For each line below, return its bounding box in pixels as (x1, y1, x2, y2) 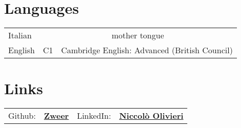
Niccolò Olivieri (119, 110, 184, 122)
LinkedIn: (77, 110, 111, 122)
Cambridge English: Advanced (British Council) (61, 44, 233, 56)
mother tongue (112, 29, 164, 41)
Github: (8, 110, 36, 122)
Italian (8, 29, 32, 41)
